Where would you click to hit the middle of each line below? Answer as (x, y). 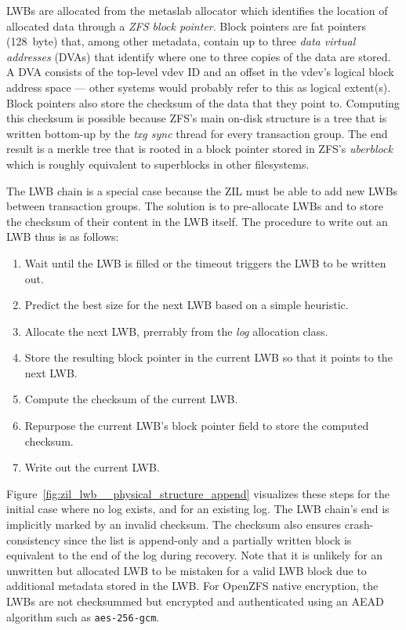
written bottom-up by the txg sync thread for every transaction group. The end (197, 133)
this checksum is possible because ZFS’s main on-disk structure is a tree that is (197, 118)
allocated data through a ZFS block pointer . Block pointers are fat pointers (187, 25)
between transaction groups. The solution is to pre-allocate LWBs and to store (195, 206)
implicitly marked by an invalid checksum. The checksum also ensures (174, 524)
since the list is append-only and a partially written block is (208, 539)
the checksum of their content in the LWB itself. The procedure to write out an (197, 221)
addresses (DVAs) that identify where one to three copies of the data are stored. (199, 56)
